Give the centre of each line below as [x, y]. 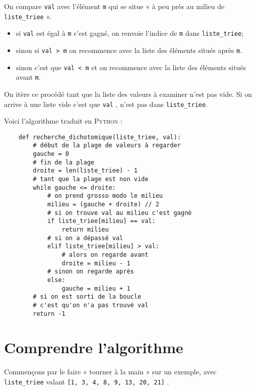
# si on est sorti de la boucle [87, 297]
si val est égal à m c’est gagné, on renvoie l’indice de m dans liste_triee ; [130, 33]
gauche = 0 [51, 154]
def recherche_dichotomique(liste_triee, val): [100, 137]
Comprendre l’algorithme [94, 347]
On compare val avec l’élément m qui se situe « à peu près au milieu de [114, 6]
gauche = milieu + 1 [96, 288]
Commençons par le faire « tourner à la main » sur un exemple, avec [110, 372]
